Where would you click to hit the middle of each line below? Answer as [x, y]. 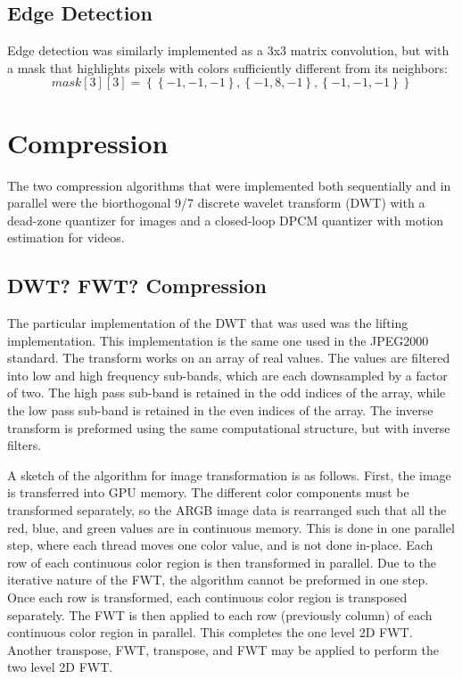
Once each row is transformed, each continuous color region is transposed [207, 597]
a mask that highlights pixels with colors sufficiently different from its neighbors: [227, 67]
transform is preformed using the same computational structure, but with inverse [229, 427]
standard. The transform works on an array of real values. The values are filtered [229, 358]
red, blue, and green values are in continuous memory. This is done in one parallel [231, 527]
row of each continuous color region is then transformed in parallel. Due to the [222, 562]
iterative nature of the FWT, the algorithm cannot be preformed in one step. [218, 580]
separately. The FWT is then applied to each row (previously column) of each [220, 614]
